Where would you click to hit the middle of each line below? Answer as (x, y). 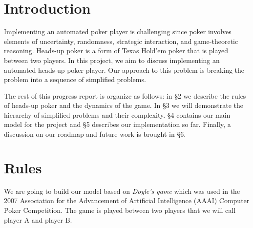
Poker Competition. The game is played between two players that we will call (120, 210)
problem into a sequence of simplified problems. (75, 79)
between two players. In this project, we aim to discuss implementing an (112, 60)
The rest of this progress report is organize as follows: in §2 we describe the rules (125, 95)
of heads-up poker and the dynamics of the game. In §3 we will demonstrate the (124, 105)
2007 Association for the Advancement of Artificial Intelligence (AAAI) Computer (127, 200)
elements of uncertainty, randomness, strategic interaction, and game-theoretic (121, 41)
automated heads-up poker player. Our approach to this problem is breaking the (124, 70)
